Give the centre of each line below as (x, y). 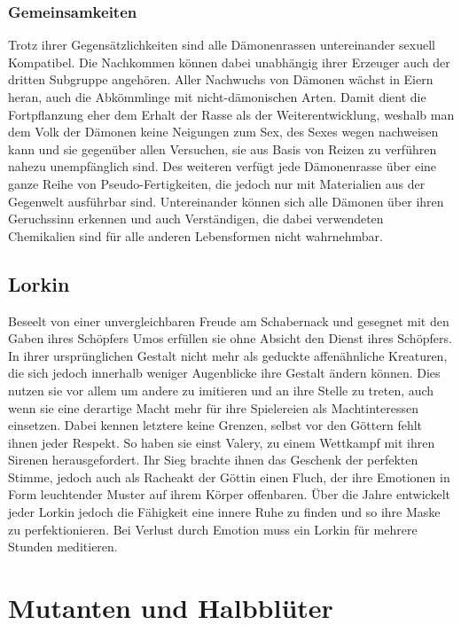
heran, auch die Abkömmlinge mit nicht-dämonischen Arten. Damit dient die (217, 97)
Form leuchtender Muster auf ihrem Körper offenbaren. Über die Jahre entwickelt (229, 494)
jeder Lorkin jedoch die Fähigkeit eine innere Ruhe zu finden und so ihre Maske (224, 512)
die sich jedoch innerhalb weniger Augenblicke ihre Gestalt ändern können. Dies (224, 373)
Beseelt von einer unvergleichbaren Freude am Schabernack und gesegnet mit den (229, 320)
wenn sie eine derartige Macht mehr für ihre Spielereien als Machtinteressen (213, 407)
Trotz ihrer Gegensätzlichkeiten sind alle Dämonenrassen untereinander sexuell (222, 45)
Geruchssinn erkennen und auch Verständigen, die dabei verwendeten (196, 219)
